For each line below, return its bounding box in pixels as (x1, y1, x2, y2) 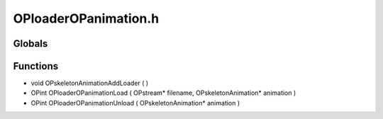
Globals (13, 38, 48, 50)
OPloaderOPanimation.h (13, 11, 160, 26)
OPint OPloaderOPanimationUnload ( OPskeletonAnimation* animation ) (30, 98, 240, 107)
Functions (13, 60, 59, 72)
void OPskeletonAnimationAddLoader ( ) (30, 79, 149, 88)
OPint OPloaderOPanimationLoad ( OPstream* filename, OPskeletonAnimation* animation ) (30, 89, 296, 97)
